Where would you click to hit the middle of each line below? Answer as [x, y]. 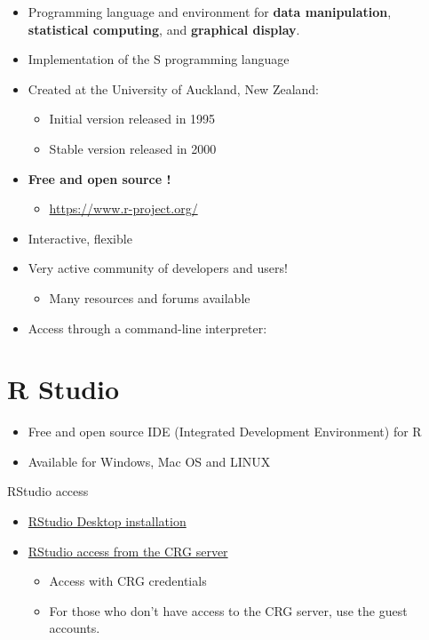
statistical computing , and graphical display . [164, 29]
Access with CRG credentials [128, 581]
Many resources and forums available [150, 297]
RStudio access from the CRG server [128, 551]
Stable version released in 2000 [133, 148]
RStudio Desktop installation [107, 521]
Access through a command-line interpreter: [147, 328]
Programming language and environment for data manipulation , [210, 12]
